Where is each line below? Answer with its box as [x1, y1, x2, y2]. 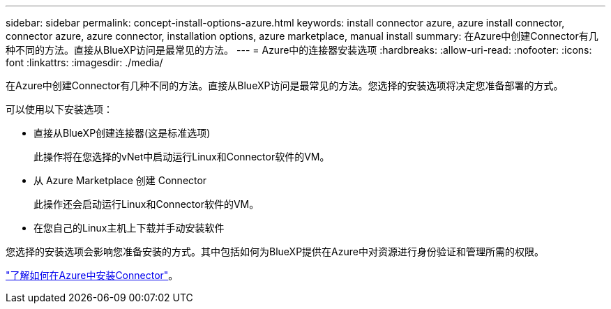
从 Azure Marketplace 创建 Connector [33, 174, 207, 186]
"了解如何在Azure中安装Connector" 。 [6, 269, 179, 281]
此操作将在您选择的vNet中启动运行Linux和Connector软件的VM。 [33, 151, 330, 163]
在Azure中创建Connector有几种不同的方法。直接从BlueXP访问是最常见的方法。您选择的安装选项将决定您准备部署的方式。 [6, 80, 564, 91]
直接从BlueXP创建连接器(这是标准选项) [33, 127, 211, 139]
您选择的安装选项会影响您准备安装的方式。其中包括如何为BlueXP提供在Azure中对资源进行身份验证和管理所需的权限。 [6, 246, 544, 257]
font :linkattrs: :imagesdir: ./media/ [6, 56, 163, 68]
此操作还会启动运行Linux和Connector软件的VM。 [33, 198, 259, 210]
